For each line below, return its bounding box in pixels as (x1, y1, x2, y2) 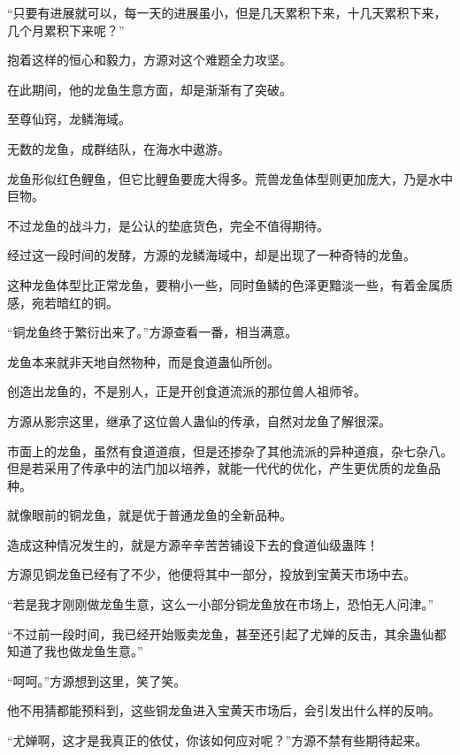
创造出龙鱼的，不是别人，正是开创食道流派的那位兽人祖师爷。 (7, 382, 366, 400)
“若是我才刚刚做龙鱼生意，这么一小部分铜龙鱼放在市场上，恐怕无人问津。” (7, 595, 434, 614)
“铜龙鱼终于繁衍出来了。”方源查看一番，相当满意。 (7, 323, 298, 341)
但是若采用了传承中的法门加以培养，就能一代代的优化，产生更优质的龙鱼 (7, 459, 428, 477)
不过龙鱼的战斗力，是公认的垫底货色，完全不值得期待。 (7, 216, 329, 234)
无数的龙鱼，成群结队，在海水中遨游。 (7, 139, 230, 157)
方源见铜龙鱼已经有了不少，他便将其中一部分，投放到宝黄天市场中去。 (7, 565, 416, 583)
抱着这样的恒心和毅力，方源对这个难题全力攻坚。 (7, 50, 292, 69)
